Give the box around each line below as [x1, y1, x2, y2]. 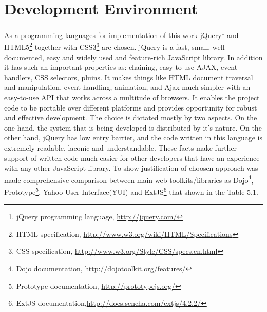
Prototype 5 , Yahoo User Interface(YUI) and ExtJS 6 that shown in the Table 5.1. [4, 185, 258, 197]
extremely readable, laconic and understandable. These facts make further [4, 142, 237, 153]
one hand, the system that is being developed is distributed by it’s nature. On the [4, 122, 262, 133]
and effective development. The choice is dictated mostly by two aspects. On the [4, 112, 257, 123]
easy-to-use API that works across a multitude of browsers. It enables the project [4, 92, 260, 102]
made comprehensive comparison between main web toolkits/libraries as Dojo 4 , [4, 173, 254, 185]
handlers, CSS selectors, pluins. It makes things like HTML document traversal [4, 71, 253, 82]
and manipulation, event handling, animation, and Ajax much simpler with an [4, 82, 251, 93]
